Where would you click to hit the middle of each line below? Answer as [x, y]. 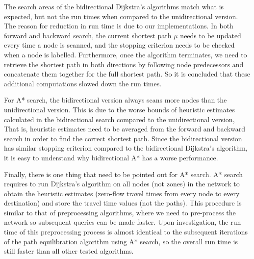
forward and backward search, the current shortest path [88, 35]
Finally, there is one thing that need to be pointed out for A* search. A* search [124, 174]
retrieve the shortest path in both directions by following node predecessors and [124, 64]
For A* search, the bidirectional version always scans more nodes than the [115, 100]
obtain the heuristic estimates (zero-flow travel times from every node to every [122, 193]
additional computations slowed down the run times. [83, 83]
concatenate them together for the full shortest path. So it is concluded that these [127, 74]
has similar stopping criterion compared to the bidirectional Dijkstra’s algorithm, [126, 148]
